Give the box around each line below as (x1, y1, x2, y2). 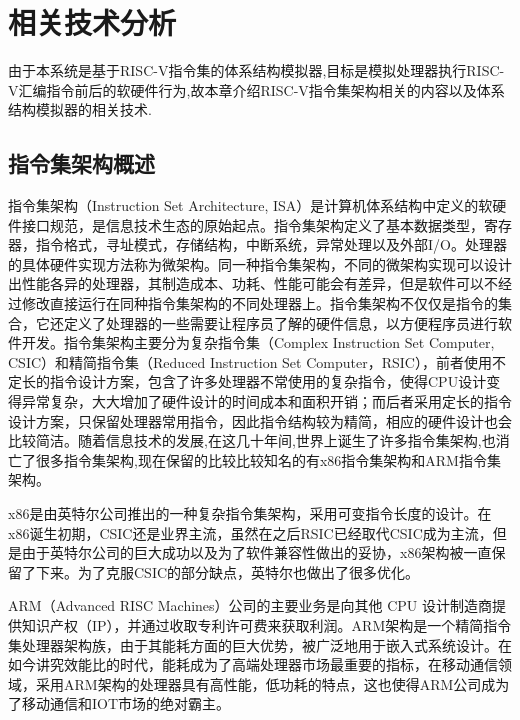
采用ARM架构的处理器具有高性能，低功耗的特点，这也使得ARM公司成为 (35, 673, 510, 694)
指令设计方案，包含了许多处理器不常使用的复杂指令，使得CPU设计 (49, 371, 487, 392)
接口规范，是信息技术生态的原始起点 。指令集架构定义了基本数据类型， (21, 214, 484, 235)
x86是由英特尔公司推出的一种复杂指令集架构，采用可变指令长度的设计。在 (8, 503, 492, 524)
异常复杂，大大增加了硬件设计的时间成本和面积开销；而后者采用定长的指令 (21, 391, 512, 412)
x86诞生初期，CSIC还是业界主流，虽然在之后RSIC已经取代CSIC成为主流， (8, 522, 493, 543)
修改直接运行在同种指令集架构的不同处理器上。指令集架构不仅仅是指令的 (21, 293, 498, 314)
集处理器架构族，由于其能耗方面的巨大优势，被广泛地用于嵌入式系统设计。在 (8, 634, 512, 655)
